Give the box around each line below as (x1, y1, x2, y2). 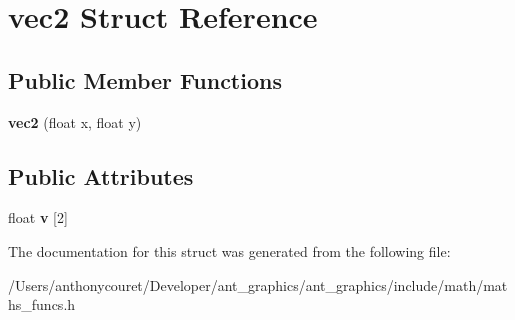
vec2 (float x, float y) (8, 111, 142, 132)
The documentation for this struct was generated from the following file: (8, 240, 451, 261)
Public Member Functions (8, 64, 282, 95)
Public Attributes (8, 160, 194, 191)
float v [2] (8, 207, 68, 228)
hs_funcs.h (8, 294, 76, 315)
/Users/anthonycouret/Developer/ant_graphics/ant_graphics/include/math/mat (8, 274, 508, 295)
